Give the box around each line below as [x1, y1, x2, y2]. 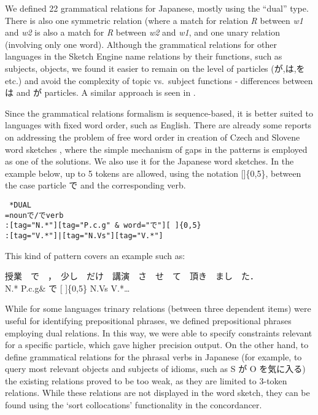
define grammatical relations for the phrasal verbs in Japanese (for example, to [5, 350, 302, 363]
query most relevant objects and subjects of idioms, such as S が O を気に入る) [5, 362, 306, 375]
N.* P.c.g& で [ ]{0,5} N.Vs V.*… [5, 281, 130, 294]
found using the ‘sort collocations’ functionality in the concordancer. [5, 398, 262, 411]
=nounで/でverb [5, 211, 64, 220]
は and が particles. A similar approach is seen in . [5, 86, 196, 99]
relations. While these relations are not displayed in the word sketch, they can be [5, 386, 310, 399]
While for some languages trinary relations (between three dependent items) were [5, 302, 311, 315]
